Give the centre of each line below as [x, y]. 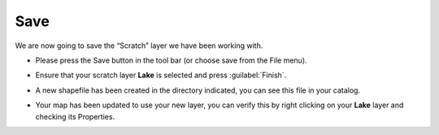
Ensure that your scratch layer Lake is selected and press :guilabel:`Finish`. [161, 75]
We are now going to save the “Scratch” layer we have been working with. [139, 46]
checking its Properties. [75, 116]
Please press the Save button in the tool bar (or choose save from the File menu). [172, 60]
